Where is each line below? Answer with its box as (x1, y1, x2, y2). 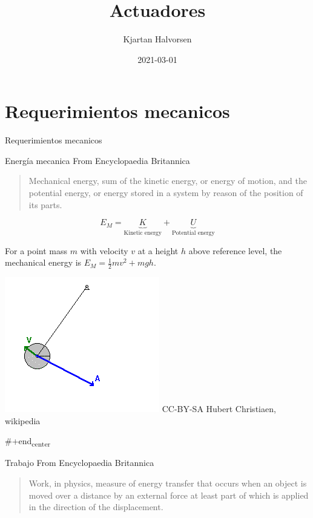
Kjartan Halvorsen (123, 33, 192, 45)
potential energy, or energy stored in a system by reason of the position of (28, 186, 303, 199)
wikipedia (5, 414, 41, 427)
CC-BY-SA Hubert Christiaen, (162, 402, 276, 415)
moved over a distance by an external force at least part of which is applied (28, 488, 309, 501)
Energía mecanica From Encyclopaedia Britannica (5, 154, 190, 166)
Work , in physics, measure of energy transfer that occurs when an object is (28, 476, 307, 489)
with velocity (80, 244, 128, 257)
